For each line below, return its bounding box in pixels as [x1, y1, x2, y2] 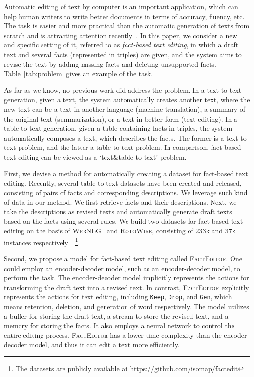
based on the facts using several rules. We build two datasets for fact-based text [4, 216, 243, 226]
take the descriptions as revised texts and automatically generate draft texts [4, 206, 232, 216]
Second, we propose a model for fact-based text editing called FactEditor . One [4, 253, 242, 263]
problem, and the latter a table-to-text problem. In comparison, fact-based [18, 142, 241, 152]
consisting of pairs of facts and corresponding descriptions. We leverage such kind [4, 187, 248, 197]
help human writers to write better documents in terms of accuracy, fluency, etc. [4, 11, 245, 21]
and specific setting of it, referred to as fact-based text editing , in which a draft [4, 40, 239, 50]
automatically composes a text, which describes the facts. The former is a [4, 132, 224, 143]
